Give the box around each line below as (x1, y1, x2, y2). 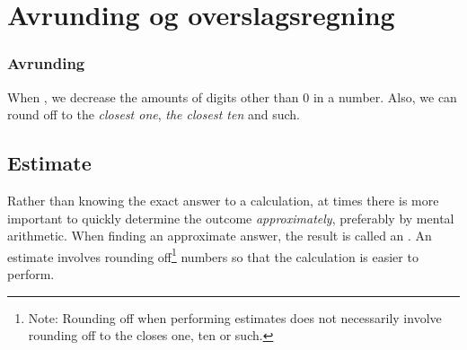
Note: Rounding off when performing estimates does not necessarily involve (28, 308, 442, 327)
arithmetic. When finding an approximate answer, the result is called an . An (7, 226, 432, 245)
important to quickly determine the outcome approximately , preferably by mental (7, 208, 454, 227)
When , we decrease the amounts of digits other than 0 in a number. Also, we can (7, 87, 457, 106)
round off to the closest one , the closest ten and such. (7, 105, 300, 124)
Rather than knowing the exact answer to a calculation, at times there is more (7, 190, 439, 209)
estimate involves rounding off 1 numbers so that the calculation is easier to (7, 244, 419, 266)
